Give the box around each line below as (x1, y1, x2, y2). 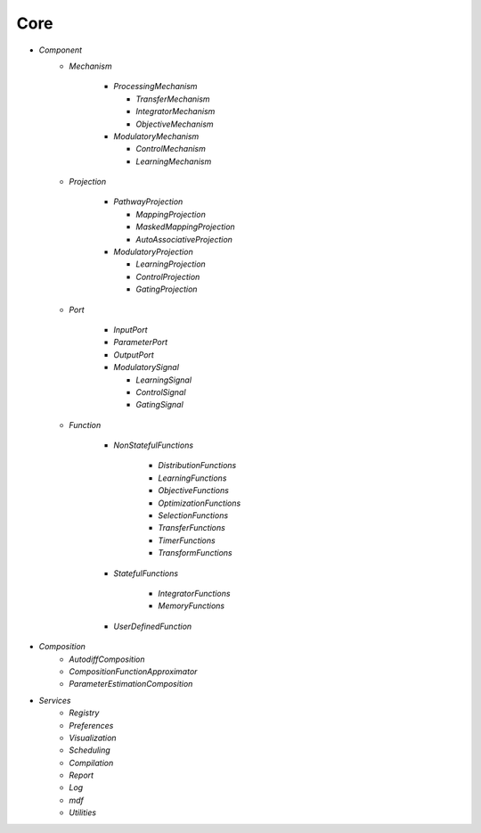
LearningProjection (135, 259, 207, 269)
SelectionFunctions (158, 510, 229, 521)
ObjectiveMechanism (135, 119, 214, 129)
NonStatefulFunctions (113, 440, 194, 450)
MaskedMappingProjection (135, 221, 235, 232)
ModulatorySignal (113, 362, 180, 373)
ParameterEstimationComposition (69, 679, 193, 689)
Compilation (69, 757, 114, 768)
